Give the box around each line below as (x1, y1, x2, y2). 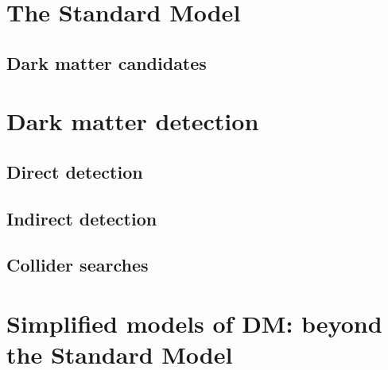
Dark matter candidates (6, 50, 207, 75)
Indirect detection (6, 206, 157, 230)
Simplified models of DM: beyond (6, 307, 382, 340)
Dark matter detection (6, 105, 259, 137)
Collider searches (6, 252, 149, 277)
